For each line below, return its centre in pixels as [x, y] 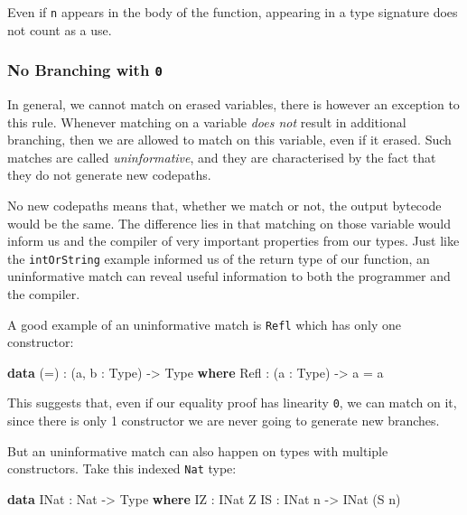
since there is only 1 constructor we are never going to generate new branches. [224, 421]
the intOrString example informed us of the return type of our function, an [219, 258]
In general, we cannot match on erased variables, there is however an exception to [233, 104]
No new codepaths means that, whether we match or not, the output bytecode [224, 205]
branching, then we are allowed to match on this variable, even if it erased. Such [229, 140]
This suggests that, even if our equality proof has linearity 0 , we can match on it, [232, 403]
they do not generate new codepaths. [109, 175]
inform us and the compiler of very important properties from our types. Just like [233, 241]
